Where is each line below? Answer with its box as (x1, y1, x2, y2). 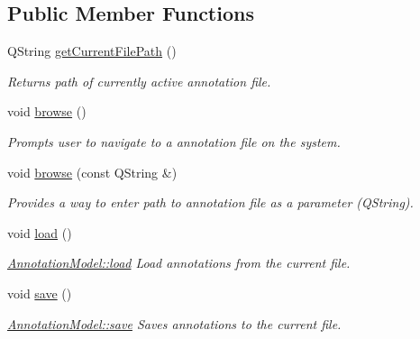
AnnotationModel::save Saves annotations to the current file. (7, 314, 342, 333)
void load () (7, 223, 72, 242)
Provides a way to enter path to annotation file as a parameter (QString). (7, 193, 414, 212)
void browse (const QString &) (7, 162, 178, 181)
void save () (7, 283, 72, 302)
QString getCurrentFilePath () (7, 41, 177, 60)
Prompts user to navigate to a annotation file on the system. (7, 132, 341, 151)
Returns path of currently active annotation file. (7, 71, 271, 90)
